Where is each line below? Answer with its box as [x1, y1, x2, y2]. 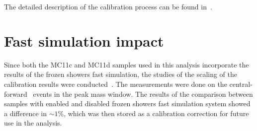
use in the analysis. [4, 118, 62, 128]
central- [229, 78, 253, 89]
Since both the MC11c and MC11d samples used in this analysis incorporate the [4, 59, 249, 69]
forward [4, 88, 27, 99]
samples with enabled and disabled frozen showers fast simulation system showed [4, 98, 251, 109]
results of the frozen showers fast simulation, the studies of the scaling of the [4, 69, 237, 79]
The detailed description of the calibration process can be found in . [4, 1, 212, 11]
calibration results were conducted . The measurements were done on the [4, 78, 227, 89]
